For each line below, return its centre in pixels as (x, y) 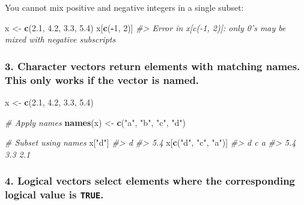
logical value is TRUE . (54, 195)
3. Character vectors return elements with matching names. (153, 66)
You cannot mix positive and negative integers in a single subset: (124, 7)
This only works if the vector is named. (102, 79)
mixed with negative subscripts (60, 39)
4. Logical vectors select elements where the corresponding (150, 181)
